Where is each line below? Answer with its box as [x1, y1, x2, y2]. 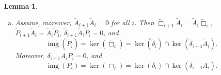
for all [111, 17, 130, 27]
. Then [134, 17, 154, 27]
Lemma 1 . [4, 1, 38, 11]
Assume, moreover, [15, 17, 72, 27]
